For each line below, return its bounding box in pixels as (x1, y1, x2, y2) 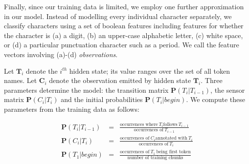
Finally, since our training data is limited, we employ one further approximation (4, 1, 244, 11)
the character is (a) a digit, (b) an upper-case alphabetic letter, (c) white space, (4, 30, 243, 40)
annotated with (155, 136, 187, 141)
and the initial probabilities (61, 94, 143, 104)
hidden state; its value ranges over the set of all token (69, 65, 230, 76)
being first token (156, 149, 191, 155)
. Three (201, 75, 223, 85)
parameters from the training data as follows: (4, 103, 139, 114)
